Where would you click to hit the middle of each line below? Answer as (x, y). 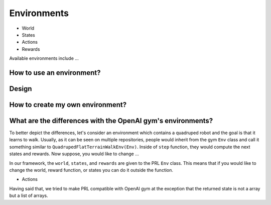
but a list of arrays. (29, 195)
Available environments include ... (44, 58)
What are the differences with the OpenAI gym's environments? (111, 121)
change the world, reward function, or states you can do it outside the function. (91, 170)
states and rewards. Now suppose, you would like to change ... (74, 154)
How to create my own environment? (68, 105)
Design (21, 89)
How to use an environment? (55, 73)
